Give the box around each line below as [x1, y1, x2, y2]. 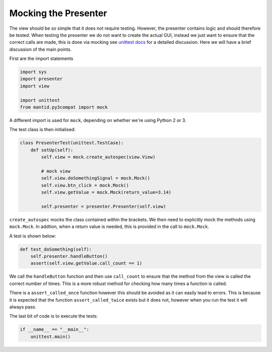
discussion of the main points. [9, 46, 72, 52]
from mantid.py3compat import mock [20, 104, 108, 110]
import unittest [20, 97, 60, 103]
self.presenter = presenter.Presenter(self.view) [41, 203, 166, 209]
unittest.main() [30, 333, 71, 339]
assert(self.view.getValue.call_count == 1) [30, 260, 143, 266]
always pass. [9, 304, 36, 310]
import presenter [20, 76, 63, 82]
